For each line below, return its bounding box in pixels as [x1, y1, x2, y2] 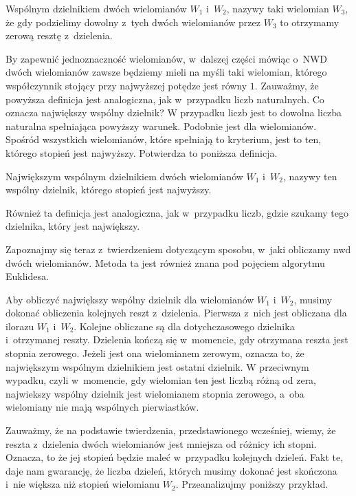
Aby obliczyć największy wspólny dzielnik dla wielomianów [5, 292, 254, 306]
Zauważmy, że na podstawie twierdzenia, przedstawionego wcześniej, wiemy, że [5, 423, 336, 438]
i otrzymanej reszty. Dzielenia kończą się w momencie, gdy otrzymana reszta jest [5, 332, 348, 347]
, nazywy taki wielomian [226, 1, 329, 15]
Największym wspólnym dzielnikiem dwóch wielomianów [5, 169, 243, 183]
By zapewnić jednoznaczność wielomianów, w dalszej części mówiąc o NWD [5, 51, 327, 65]
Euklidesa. [5, 269, 49, 283]
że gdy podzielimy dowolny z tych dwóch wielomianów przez [5, 14, 260, 29]
